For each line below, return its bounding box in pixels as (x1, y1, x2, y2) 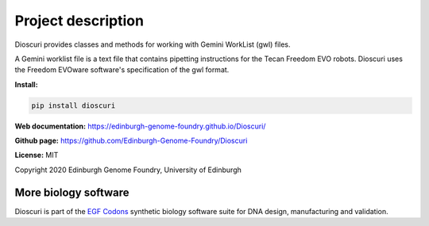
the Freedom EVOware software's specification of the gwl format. (14, 65, 230, 75)
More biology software (14, 186, 130, 199)
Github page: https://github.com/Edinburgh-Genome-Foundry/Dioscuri (14, 136, 248, 146)
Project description (14, 12, 145, 29)
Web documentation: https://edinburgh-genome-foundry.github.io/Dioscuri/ (14, 121, 266, 131)
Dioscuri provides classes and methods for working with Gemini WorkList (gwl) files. (14, 40, 291, 49)
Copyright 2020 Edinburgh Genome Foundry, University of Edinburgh (14, 165, 242, 174)
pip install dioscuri (31, 101, 116, 110)
